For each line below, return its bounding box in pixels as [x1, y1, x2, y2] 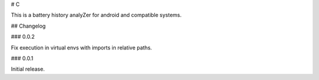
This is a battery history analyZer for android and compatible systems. [11, 12, 182, 19]
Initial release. [11, 65, 45, 73]
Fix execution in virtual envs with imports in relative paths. [11, 44, 152, 51]
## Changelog [11, 22, 46, 29]
